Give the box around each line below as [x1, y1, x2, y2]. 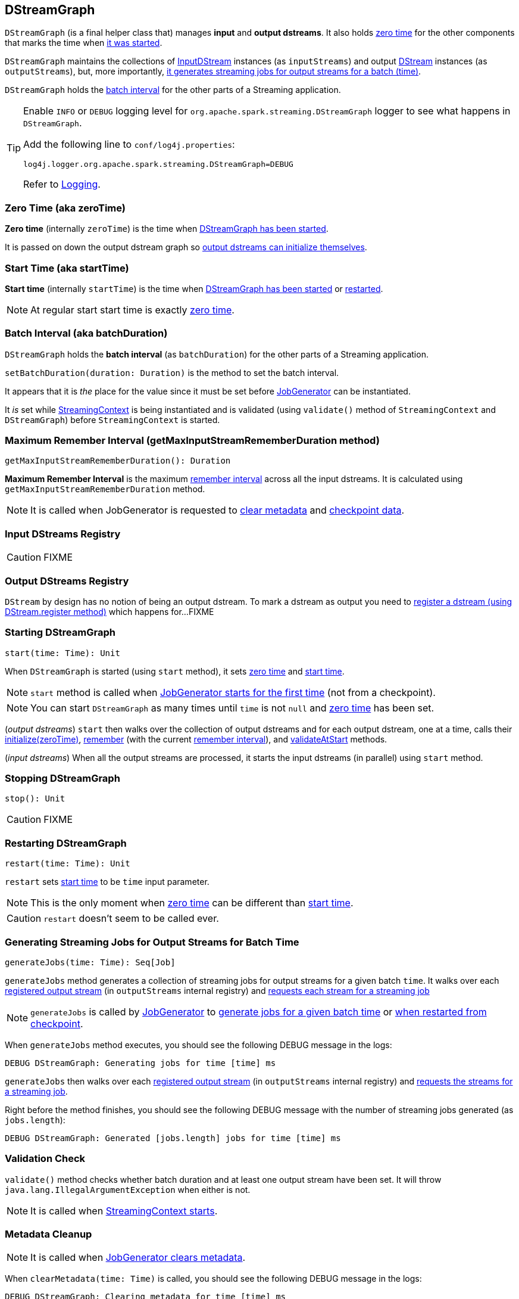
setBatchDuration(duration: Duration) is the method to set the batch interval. [5, 367, 339, 378]
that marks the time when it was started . [5, 38, 162, 48]
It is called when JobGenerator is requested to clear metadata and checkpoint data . [30, 504, 405, 517]
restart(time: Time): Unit [5, 859, 130, 869]
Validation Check [5, 1152, 86, 1165]
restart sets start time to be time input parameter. [5, 877, 210, 887]
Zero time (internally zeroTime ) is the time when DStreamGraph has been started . [5, 223, 329, 234]
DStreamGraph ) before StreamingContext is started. [5, 414, 220, 425]
